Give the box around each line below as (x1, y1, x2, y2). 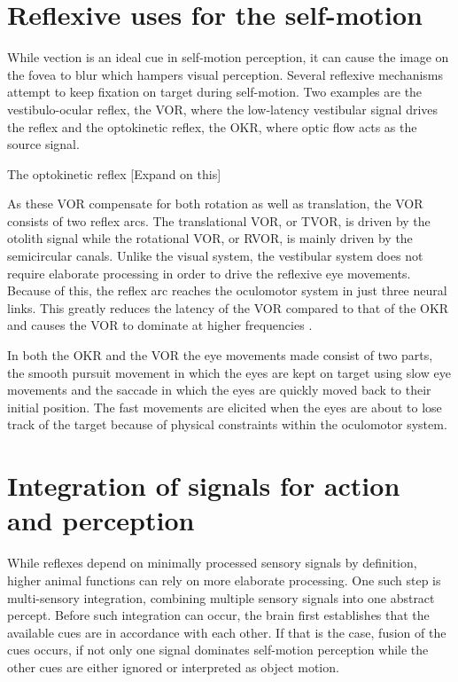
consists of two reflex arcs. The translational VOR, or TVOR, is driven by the (7, 211, 431, 230)
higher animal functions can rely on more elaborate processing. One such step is (7, 570, 441, 589)
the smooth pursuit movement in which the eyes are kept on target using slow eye (7, 363, 451, 381)
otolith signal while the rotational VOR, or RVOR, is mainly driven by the (7, 229, 413, 247)
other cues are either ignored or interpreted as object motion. (7, 657, 339, 676)
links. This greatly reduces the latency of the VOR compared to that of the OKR (7, 298, 449, 317)
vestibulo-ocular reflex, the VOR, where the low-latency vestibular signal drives (7, 99, 439, 118)
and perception (7, 502, 195, 538)
